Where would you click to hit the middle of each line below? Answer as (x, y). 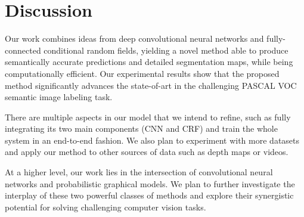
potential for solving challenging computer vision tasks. (106, 207)
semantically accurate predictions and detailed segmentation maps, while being (149, 62)
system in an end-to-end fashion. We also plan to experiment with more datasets (152, 140)
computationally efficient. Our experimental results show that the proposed (142, 73)
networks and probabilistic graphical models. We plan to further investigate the (150, 183)
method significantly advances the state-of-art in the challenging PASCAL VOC (151, 85)
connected (23, 50)
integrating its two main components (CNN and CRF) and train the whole (141, 128)
